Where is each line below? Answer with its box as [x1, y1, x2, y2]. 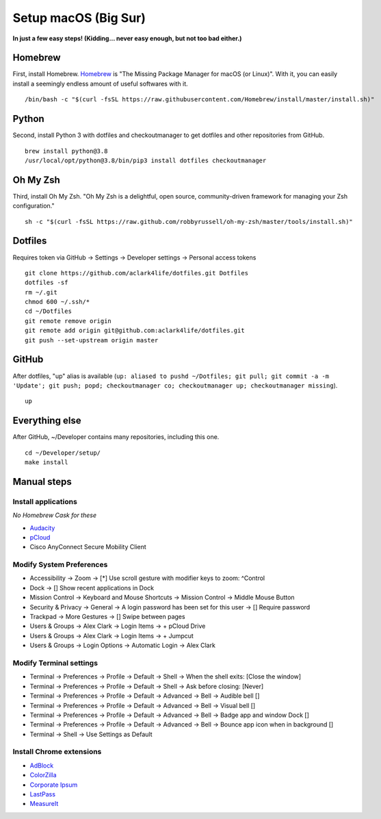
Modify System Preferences [12, 560, 108, 570]
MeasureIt [29, 800, 59, 808]
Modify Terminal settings [12, 658, 98, 668]
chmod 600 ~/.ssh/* [25, 298, 90, 306]
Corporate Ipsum [29, 781, 78, 789]
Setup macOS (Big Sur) [12, 10, 146, 25]
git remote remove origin [25, 317, 112, 325]
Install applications [12, 496, 78, 506]
